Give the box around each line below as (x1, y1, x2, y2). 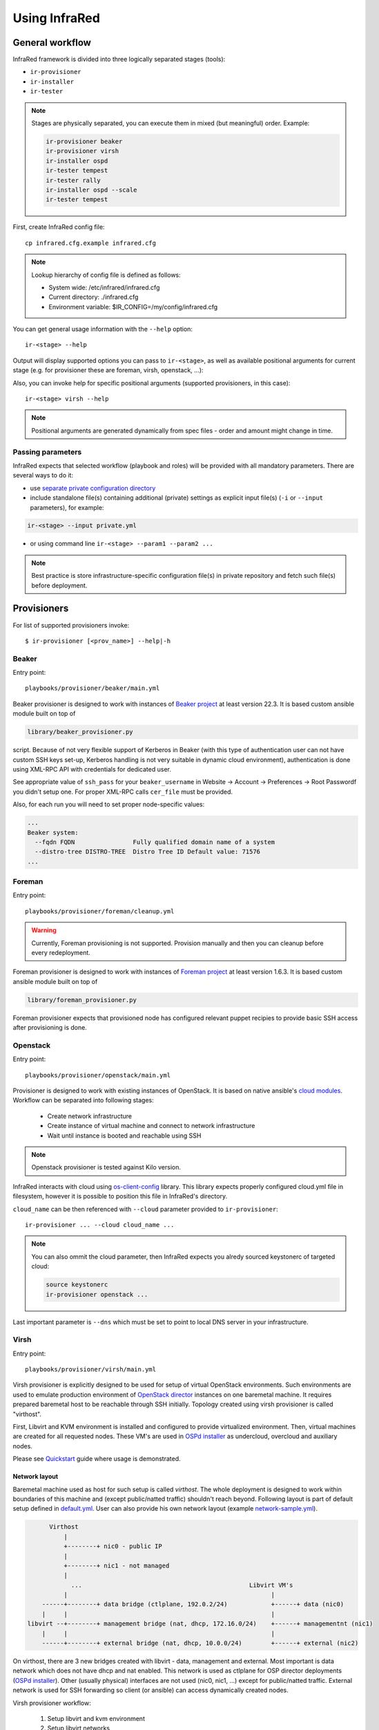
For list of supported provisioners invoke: (12, 621, 130, 629)
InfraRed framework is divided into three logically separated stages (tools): (12, 55, 226, 64)
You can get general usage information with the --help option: (12, 325, 193, 334)
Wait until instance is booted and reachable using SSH (47, 1131, 202, 1140)
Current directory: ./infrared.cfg (48, 293, 139, 301)
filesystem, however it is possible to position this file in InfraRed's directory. (12, 1192, 228, 1201)
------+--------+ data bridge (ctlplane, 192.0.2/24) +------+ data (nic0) (41, 1601, 344, 1608)
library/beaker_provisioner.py (27, 728, 134, 736)
